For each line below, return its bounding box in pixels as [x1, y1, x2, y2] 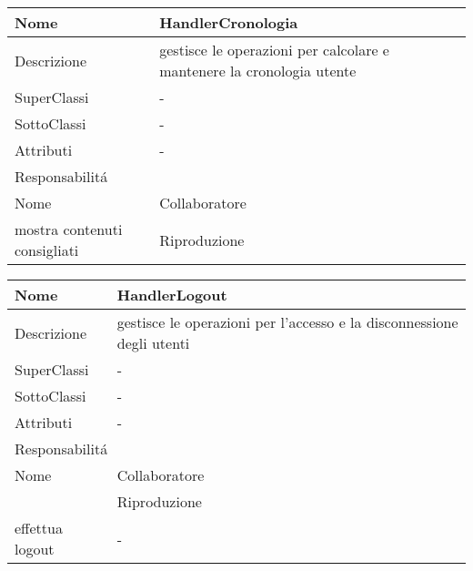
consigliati [15, 240, 79, 260]
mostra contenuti [15, 219, 123, 240]
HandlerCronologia [159, 12, 298, 33]
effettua [15, 517, 63, 538]
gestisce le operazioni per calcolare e [159, 39, 389, 60]
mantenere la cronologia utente [159, 60, 357, 81]
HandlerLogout [116, 284, 227, 305]
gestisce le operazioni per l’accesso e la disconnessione [116, 311, 458, 332]
